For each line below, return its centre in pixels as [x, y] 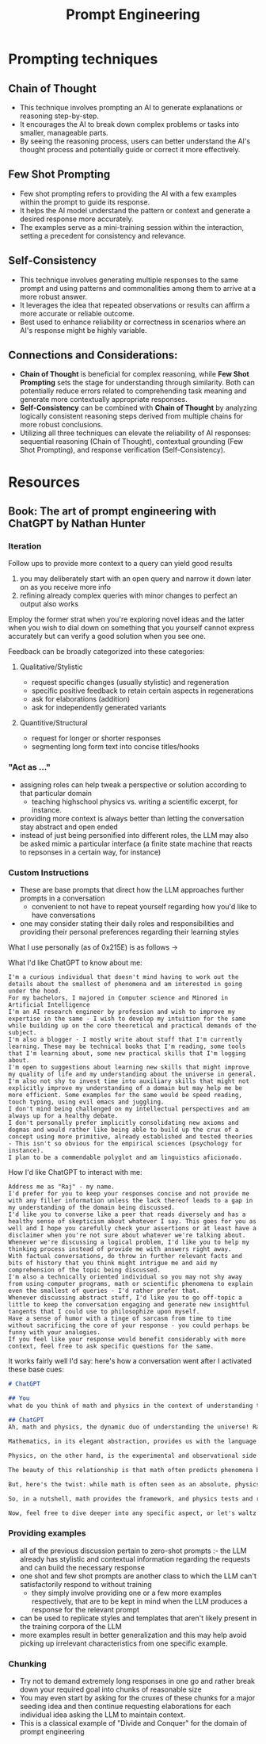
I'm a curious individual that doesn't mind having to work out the [123, 977]
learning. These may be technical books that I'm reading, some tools [127, 1046]
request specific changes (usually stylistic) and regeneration [130, 683]
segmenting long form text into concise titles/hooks [116, 747]
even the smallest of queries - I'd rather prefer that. [104, 1291]
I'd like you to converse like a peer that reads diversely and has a [127, 1214]
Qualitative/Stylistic [51, 667]
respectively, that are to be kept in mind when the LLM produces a [139, 1601]
